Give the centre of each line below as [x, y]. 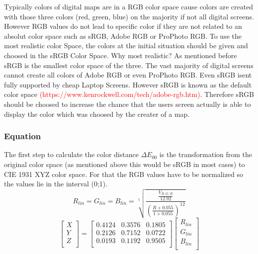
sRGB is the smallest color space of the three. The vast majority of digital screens [129, 65]
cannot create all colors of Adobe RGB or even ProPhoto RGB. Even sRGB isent [128, 75]
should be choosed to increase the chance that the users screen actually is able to [128, 104]
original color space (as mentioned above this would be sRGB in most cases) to [125, 164]
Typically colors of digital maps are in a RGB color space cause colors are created [129, 6]
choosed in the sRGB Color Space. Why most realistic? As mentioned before [121, 55]
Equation [23, 136]
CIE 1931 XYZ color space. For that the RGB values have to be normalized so [124, 174]
